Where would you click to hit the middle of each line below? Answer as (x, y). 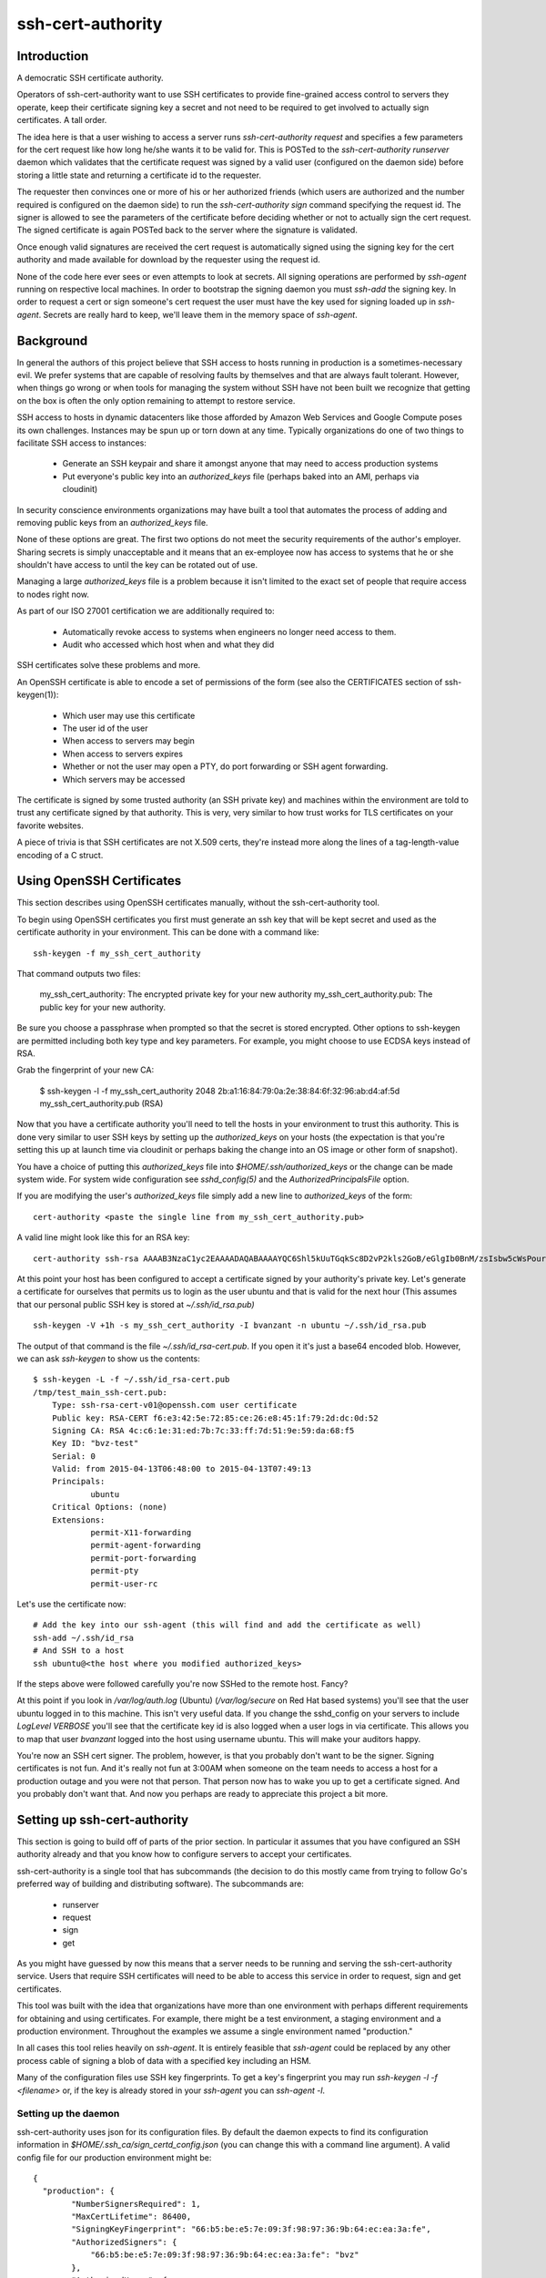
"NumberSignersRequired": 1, (136, 2204)
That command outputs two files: (79, 973)
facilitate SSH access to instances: (82, 443)
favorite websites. (50, 826)
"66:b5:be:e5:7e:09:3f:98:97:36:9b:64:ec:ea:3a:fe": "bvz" (225, 2255)
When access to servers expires (123, 754)
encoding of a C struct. (60, 855)
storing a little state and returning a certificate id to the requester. (139, 175)
